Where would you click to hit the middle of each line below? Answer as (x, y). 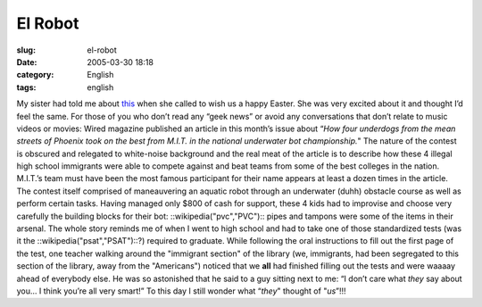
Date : (27, 62)
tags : (26, 87)
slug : (26, 50)
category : (35, 75)
